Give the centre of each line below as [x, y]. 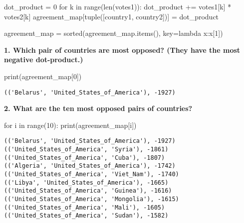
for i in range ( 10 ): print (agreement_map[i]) [70, 125]
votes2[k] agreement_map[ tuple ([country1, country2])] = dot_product [112, 16]
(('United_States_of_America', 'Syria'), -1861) [86, 150]
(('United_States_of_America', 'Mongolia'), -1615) [92, 199]
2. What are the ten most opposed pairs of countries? [98, 108]
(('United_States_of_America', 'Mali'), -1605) [85, 207]
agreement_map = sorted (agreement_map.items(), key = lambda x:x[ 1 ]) [114, 33]
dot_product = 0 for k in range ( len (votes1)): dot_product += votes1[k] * [118, 6]
